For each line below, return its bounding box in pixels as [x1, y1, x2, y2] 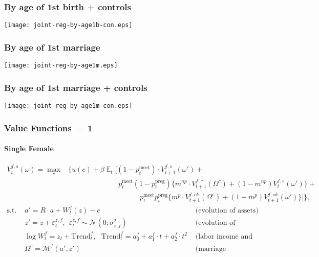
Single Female [4, 143, 54, 154]
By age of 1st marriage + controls [4, 81, 147, 94]
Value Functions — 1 [4, 121, 93, 134]
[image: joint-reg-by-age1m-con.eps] [4, 102, 133, 109]
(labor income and [195, 232, 252, 240]
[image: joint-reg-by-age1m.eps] [4, 62, 118, 69]
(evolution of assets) [195, 207, 259, 215]
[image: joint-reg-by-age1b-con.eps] [4, 21, 133, 29]
